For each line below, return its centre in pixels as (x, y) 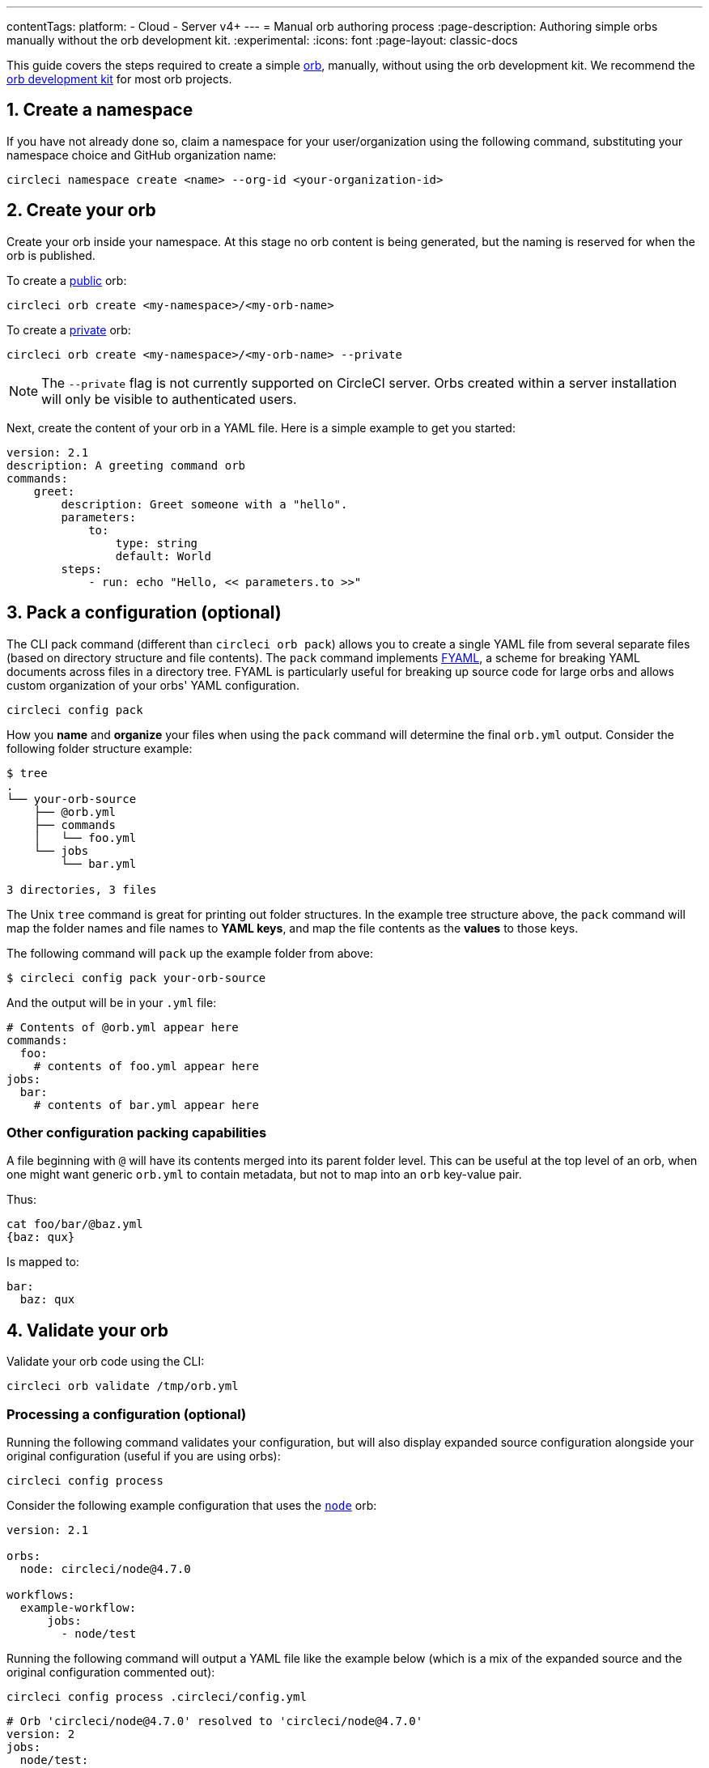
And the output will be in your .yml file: (112, 1002)
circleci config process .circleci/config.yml (157, 1696)
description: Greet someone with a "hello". (204, 504)
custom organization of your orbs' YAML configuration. (153, 685)
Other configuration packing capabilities (137, 1132)
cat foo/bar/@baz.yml (75, 1224)
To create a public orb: (67, 280)
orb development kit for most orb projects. (119, 79)
